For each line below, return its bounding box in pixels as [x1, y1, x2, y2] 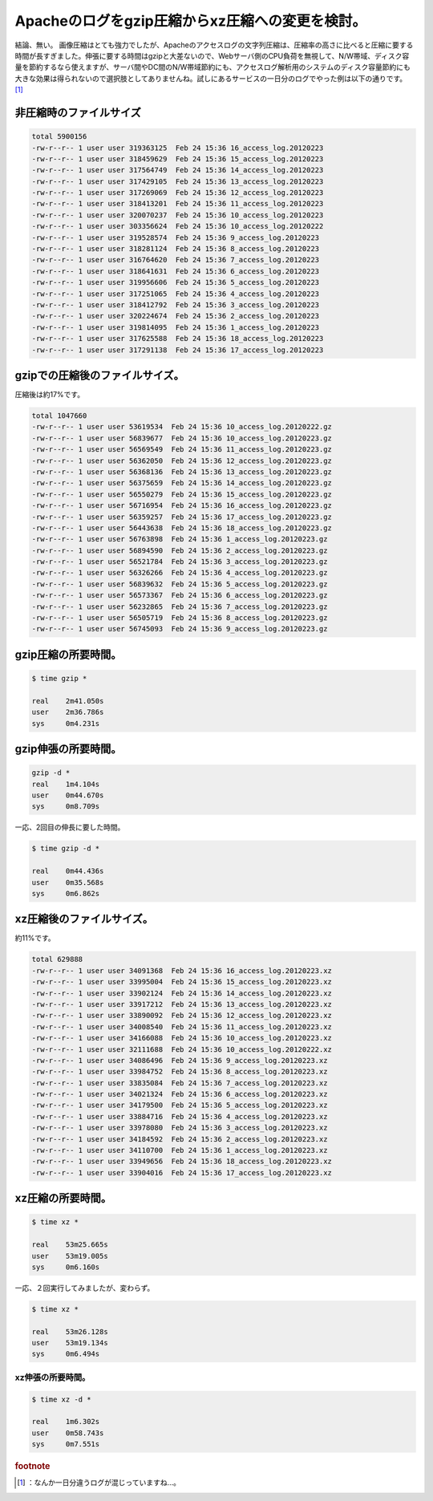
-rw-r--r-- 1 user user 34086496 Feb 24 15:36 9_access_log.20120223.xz [31, 1056, 328, 1065]
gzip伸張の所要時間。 [14, 742, 122, 756]
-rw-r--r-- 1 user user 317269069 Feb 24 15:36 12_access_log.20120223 [31, 189, 324, 197]
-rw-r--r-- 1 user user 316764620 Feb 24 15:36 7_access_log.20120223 [31, 255, 320, 265]
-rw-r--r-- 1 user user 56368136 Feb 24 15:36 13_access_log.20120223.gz [31, 467, 333, 477]
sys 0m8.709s [31, 802, 100, 811]
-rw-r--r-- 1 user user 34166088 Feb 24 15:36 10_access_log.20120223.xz [31, 1033, 333, 1043]
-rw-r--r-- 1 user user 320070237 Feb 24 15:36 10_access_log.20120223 [31, 210, 324, 220]
